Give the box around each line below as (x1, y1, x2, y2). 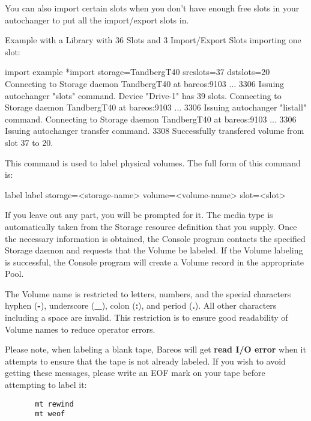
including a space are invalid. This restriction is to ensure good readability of (5, 311, 288, 324)
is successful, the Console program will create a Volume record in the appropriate (5, 255, 304, 268)
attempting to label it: (5, 378, 87, 391)
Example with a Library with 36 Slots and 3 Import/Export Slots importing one (5, 34, 301, 46)
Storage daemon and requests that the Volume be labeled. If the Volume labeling (5, 244, 303, 256)
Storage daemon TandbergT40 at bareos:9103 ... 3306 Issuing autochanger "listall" (5, 101, 307, 114)
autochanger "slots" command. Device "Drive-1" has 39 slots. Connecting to (5, 89, 282, 101)
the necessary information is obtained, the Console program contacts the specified (5, 232, 306, 244)
